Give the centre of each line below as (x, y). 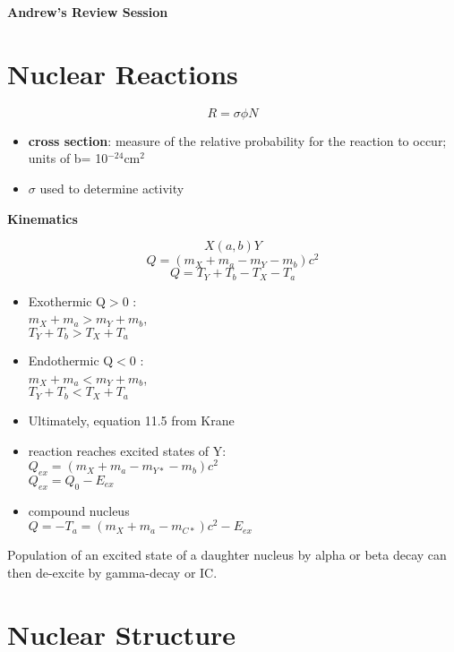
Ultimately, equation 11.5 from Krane (131, 420)
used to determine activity (112, 188)
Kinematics (43, 218)
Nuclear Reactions (123, 73)
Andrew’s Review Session (88, 12)
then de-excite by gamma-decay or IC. (112, 573)
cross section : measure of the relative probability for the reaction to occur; (237, 140)
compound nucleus (79, 510)
